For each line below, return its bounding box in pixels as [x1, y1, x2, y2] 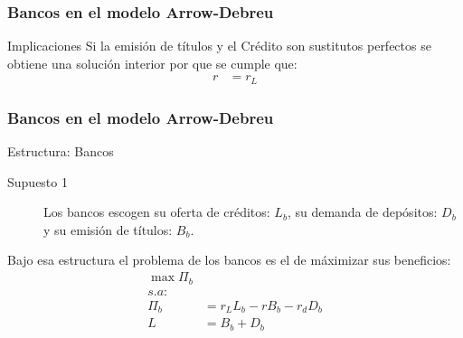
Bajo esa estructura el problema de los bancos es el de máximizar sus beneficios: [7, 250, 451, 269]
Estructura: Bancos [7, 142, 114, 161]
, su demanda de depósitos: [287, 202, 438, 221]
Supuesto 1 [7, 172, 68, 191]
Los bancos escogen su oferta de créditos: [43, 202, 270, 221]
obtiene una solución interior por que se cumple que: [7, 53, 298, 72]
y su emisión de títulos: [43, 220, 173, 239]
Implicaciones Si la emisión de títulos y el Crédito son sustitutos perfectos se [7, 36, 431, 55]
